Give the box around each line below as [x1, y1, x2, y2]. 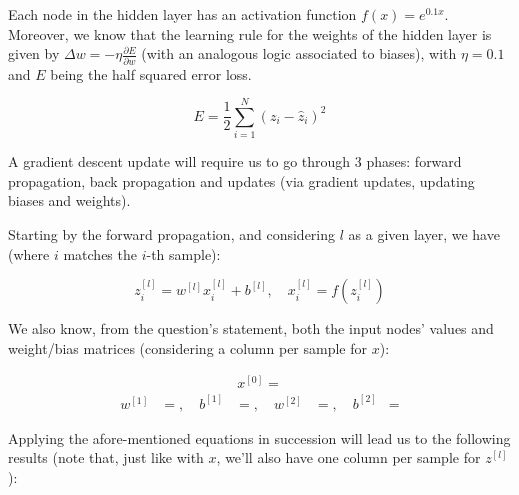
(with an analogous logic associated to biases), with [141, 43, 457, 64]
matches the [63, 243, 137, 264]
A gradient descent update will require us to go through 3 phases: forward [8, 151, 462, 172]
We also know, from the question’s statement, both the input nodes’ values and [8, 318, 494, 339]
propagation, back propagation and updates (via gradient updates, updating [8, 170, 475, 191]
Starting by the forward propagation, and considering [8, 224, 336, 244]
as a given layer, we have [348, 224, 500, 244]
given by [8, 43, 60, 64]
